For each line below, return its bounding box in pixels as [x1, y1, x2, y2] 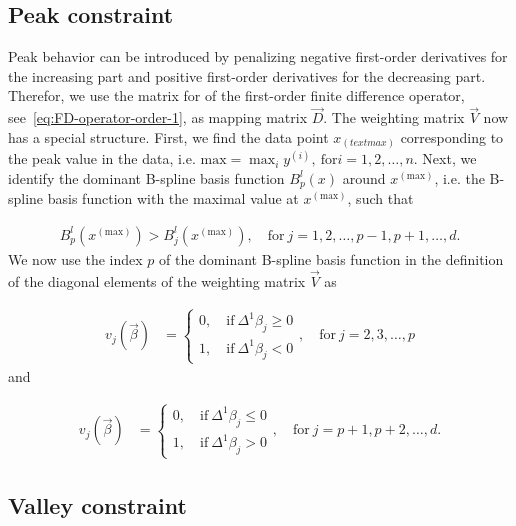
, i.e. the [434, 167, 485, 188]
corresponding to [400, 126, 504, 147]
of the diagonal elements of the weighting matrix [8, 270, 306, 291]
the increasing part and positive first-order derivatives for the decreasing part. [8, 65, 486, 86]
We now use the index [8, 248, 143, 269]
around [342, 167, 386, 188]
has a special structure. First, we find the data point [8, 126, 329, 147]
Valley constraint [8, 489, 187, 520]
